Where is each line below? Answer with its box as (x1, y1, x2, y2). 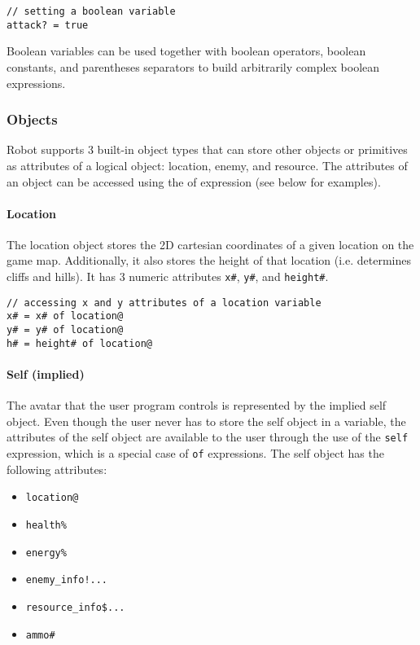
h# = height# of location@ (7, 337, 152, 349)
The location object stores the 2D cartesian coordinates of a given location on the (7, 235, 414, 252)
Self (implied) (7, 365, 85, 382)
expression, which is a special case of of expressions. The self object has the (7, 445, 384, 461)
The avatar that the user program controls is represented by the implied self (7, 397, 387, 414)
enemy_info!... (25, 574, 108, 586)
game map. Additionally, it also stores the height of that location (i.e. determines (7, 252, 411, 269)
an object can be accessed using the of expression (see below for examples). (7, 173, 381, 190)
